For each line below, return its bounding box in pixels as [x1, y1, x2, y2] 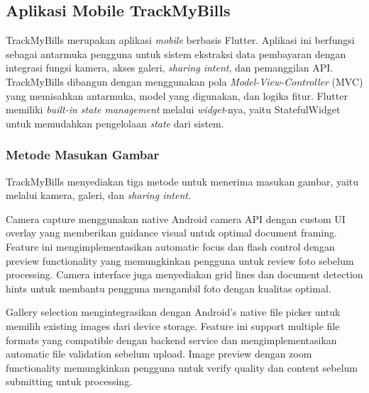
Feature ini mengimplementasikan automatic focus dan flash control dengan [6, 239, 335, 254]
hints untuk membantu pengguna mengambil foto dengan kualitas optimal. [6, 280, 331, 295]
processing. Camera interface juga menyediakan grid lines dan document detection [6, 267, 363, 282]
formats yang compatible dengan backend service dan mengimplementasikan [6, 332, 337, 347]
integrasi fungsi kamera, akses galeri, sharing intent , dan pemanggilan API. [6, 60, 334, 75]
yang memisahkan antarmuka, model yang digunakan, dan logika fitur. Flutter [6, 88, 348, 103]
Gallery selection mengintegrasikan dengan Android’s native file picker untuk [6, 304, 341, 319]
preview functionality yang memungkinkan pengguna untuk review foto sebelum [6, 253, 354, 268]
